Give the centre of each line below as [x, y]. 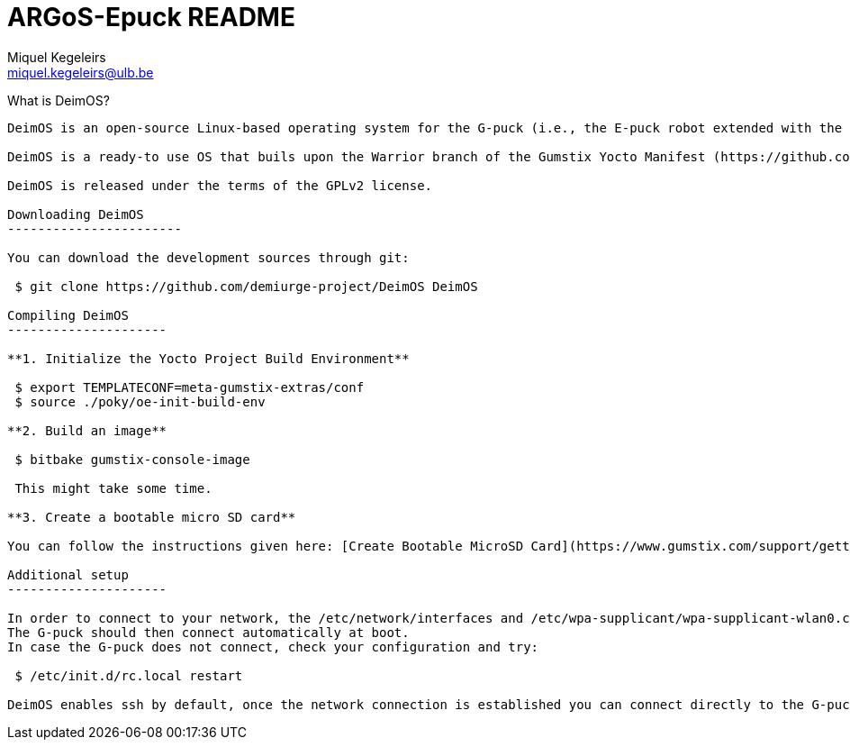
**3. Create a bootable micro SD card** [152, 517]
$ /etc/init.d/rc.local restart [129, 675]
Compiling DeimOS [68, 315]
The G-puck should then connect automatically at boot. [208, 632]
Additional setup [68, 574]
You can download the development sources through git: [208, 257]
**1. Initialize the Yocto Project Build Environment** [208, 358]
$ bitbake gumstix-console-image [132, 459]
